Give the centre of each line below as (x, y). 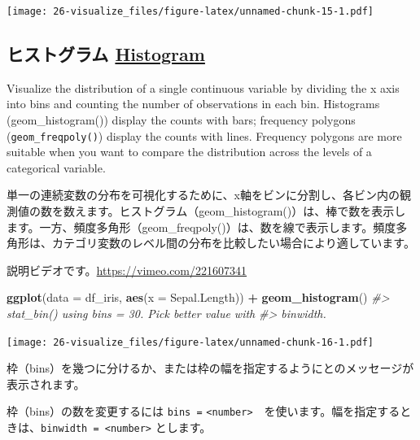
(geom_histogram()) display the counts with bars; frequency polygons (181, 120)
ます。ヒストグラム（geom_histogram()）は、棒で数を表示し (246, 211)
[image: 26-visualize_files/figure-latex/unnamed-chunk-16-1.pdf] (190, 342)
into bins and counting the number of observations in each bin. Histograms (193, 104)
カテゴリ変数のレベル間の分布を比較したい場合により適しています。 (233, 243)
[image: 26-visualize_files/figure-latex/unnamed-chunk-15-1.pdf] (190, 11)
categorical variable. (56, 167)
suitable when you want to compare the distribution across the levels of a (189, 152)
